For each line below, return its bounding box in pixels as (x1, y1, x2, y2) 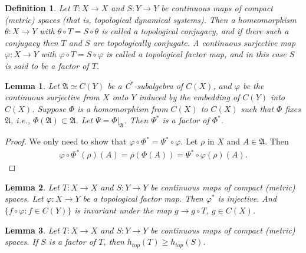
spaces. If (5, 235, 38, 248)
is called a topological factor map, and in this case (106, 48, 287, 60)
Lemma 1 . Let (5, 79, 60, 91)
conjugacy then (5, 36, 58, 48)
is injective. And (218, 192, 277, 205)
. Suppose (32, 102, 66, 114)
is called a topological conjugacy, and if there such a (101, 25, 289, 37)
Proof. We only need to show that (5, 135, 127, 147)
